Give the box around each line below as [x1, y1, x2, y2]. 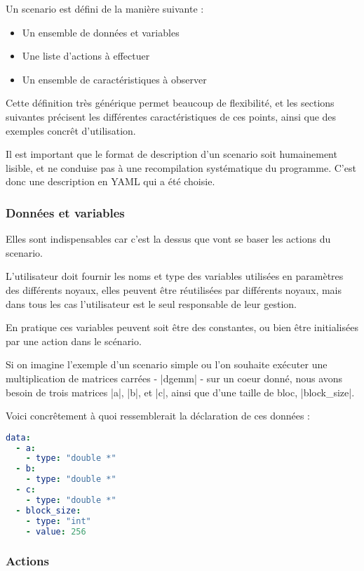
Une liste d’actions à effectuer [22, 48, 150, 63]
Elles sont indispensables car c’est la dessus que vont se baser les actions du [6, 231, 331, 246]
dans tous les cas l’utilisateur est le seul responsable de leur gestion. [6, 296, 297, 311]
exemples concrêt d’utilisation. [6, 123, 136, 137]
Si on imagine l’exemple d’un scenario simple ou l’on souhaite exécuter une [6, 357, 328, 372]
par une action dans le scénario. [6, 333, 142, 348]
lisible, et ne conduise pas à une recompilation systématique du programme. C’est [6, 160, 356, 175]
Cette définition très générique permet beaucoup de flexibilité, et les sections [6, 95, 335, 110]
